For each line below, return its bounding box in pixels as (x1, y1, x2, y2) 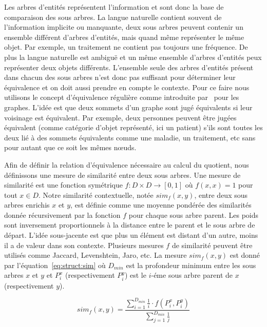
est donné (230, 250, 260, 260)
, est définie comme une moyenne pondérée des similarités (70, 199, 252, 210)
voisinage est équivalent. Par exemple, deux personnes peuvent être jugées (4, 112, 237, 122)
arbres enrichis (4, 199, 50, 210)
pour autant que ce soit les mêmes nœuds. (4, 142, 137, 153)
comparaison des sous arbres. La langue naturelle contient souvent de (4, 11, 222, 22)
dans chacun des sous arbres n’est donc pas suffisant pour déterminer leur (4, 72, 236, 83)
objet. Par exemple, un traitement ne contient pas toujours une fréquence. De (4, 42, 248, 52)
